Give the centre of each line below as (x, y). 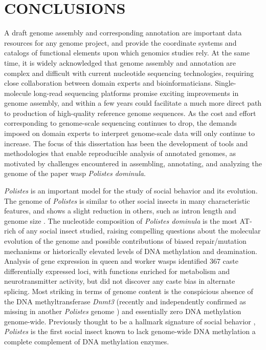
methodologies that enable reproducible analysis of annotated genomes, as (120, 153)
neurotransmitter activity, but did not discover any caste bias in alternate (120, 281)
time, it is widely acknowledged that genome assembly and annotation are (120, 62)
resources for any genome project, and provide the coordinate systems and (120, 42)
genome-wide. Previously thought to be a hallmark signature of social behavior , (130, 321)
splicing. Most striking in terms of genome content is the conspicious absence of (129, 291)
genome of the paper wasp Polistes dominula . (75, 173)
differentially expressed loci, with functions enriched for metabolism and (117, 271)
